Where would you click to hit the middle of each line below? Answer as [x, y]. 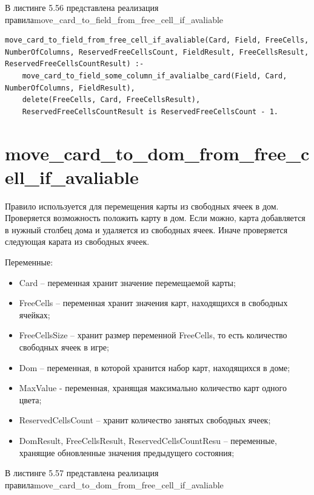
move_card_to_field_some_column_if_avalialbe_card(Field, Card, [155, 76]
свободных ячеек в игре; [64, 347]
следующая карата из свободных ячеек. [77, 241]
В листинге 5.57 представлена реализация [82, 473]
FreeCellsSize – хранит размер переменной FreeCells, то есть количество [153, 335]
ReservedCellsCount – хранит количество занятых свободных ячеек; [145, 420]
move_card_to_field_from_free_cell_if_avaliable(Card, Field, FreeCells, [157, 40]
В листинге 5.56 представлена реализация [82, 7]
